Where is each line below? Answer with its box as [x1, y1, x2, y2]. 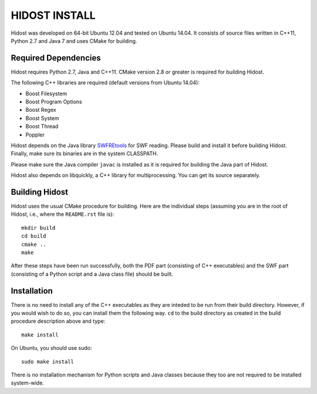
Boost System [25, 115, 59, 122]
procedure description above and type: [11, 318, 106, 325]
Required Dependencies [11, 53, 101, 63]
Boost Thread [25, 123, 59, 130]
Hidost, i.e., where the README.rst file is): [11, 211, 114, 218]
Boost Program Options [25, 98, 82, 105]
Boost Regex [25, 106, 56, 113]
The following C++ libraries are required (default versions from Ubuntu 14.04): [11, 79, 200, 86]
